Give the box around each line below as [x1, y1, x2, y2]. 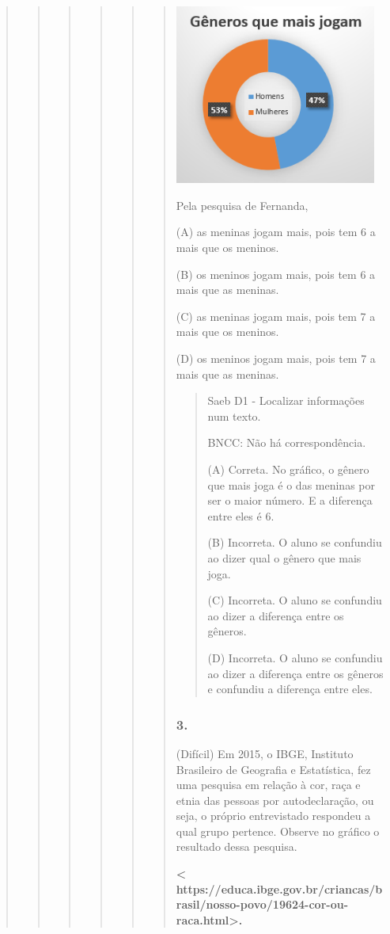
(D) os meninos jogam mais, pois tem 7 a [176, 350, 376, 366]
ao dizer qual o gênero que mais [207, 549, 362, 566]
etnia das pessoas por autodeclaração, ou [176, 791, 374, 808]
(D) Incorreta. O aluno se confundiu [207, 649, 383, 665]
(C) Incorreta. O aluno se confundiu [207, 592, 382, 608]
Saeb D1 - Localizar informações [207, 392, 365, 409]
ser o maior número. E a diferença [207, 492, 373, 509]
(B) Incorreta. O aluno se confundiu [207, 534, 382, 551]
